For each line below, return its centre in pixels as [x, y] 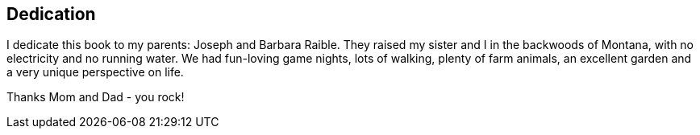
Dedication [51, 14]
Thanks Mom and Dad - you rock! [96, 97]
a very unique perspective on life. [95, 72]
